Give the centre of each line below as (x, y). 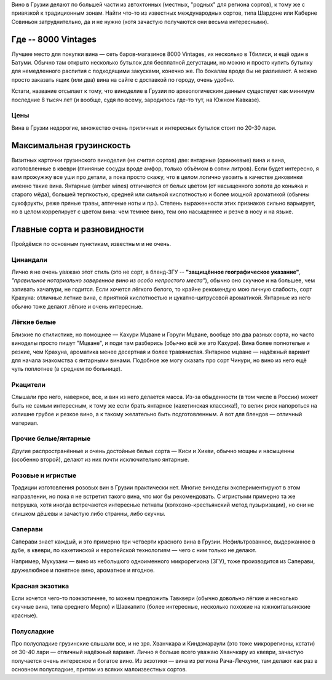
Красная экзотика (40, 586)
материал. (25, 423)
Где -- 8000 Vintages (54, 39)
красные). (25, 615)
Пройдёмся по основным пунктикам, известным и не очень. (91, 243)
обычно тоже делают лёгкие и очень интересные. (77, 306)
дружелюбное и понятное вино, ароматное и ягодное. (83, 570)
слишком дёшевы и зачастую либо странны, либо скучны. (89, 513)
